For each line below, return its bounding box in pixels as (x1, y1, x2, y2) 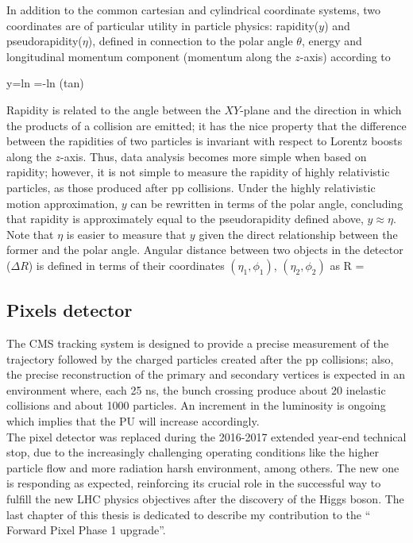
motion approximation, (6, 194, 118, 211)
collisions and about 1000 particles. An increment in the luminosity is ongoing (6, 397, 386, 414)
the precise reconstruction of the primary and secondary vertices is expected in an (6, 366, 405, 383)
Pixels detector (6, 298, 133, 322)
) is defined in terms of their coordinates (28, 256, 225, 273)
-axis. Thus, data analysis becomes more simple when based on (60, 148, 367, 164)
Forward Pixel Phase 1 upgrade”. (6, 522, 166, 538)
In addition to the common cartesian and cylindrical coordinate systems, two (6, 2, 380, 17)
